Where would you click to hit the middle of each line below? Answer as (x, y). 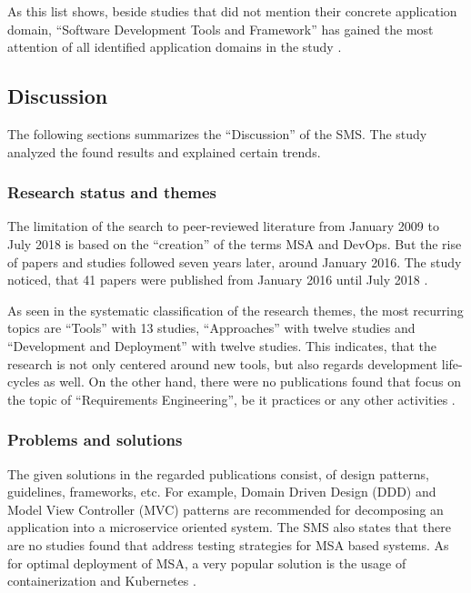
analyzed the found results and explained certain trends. (164, 151)
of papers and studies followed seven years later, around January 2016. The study (235, 261)
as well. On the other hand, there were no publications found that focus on (252, 382)
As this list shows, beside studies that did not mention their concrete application (232, 11)
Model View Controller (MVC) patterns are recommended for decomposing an (225, 509)
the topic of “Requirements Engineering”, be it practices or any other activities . (231, 399)
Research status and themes (112, 192)
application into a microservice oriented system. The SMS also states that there (229, 527)
